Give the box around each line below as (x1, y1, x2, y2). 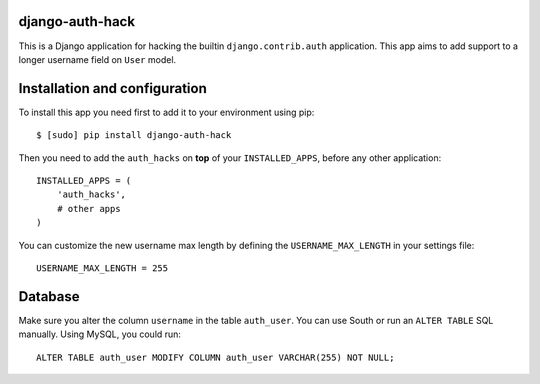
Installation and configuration (18, 80, 207, 97)
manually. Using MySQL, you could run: (18, 328, 182, 340)
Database (18, 288, 80, 305)
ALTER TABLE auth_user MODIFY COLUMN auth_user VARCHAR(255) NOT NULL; (36, 351, 395, 363)
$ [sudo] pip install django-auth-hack (36, 130, 232, 141)
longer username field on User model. (18, 53, 177, 65)
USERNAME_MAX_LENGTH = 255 (36, 262, 169, 274)
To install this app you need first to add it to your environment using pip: (18, 106, 315, 118)
